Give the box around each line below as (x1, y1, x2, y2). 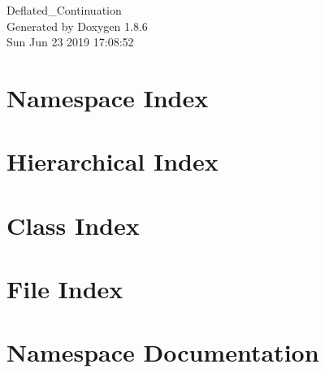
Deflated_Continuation (6, 2, 122, 18)
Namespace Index (6, 80, 209, 114)
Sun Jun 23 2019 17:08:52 (6, 33, 134, 50)
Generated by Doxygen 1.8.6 (6, 17, 148, 34)
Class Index (6, 208, 140, 241)
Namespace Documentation (6, 336, 319, 369)
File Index (6, 272, 123, 306)
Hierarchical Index (6, 145, 219, 178)
